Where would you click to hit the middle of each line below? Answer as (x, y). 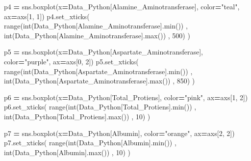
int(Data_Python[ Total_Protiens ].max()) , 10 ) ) (77, 116)
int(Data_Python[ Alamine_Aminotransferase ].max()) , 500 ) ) (97, 35)
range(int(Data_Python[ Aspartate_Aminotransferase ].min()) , (98, 71)
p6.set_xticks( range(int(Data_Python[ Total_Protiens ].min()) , (100, 107)
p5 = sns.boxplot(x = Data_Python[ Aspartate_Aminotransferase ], (103, 52)
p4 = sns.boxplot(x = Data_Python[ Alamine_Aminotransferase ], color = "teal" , (122, 6)
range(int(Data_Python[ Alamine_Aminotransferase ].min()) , (96, 26)
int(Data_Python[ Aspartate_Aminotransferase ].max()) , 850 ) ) (100, 81)
